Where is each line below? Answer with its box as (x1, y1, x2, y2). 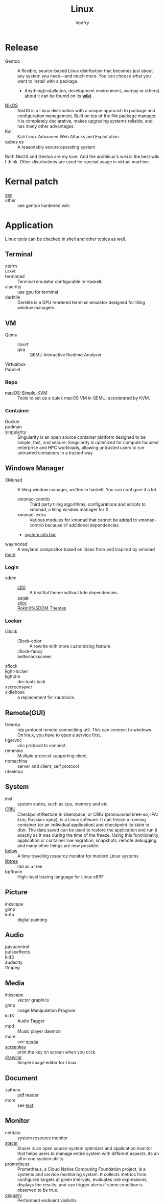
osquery (5, 1192, 22, 1198)
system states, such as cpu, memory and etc (17, 801, 108, 807)
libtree (5, 858, 18, 864)
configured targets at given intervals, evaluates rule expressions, (17, 1177, 148, 1182)
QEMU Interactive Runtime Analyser (29, 352, 102, 358)
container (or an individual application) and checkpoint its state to (17, 822, 150, 827)
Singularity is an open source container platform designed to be (17, 434, 146, 440)
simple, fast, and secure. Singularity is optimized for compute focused (17, 439, 159, 445)
